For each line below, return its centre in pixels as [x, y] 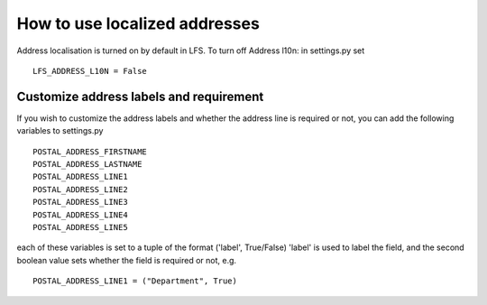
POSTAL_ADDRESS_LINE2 [80, 189]
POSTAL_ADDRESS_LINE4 [80, 215]
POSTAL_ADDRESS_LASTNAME [87, 164]
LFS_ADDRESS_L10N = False [90, 71]
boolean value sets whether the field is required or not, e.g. [127, 260]
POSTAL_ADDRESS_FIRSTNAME [90, 152]
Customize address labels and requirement [140, 96]
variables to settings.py [60, 131]
